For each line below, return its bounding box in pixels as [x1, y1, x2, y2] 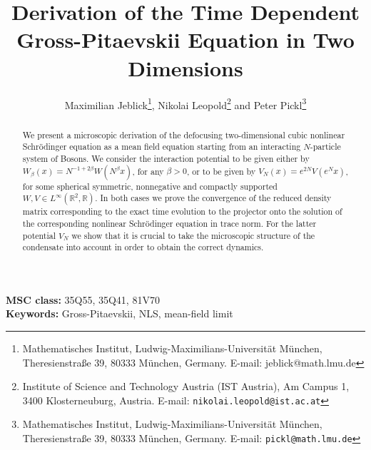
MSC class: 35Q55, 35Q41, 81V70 [6, 292, 160, 307]
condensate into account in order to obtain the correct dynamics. [22, 241, 264, 253]
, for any [132, 165, 164, 177]
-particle [310, 140, 341, 153]
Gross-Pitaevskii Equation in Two [16, 25, 355, 54]
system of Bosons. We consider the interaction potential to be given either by [22, 152, 310, 164]
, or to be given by [187, 165, 256, 177]
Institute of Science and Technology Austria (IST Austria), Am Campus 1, [22, 379, 350, 394]
